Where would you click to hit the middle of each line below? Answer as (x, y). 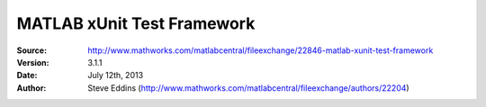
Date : (27, 76)
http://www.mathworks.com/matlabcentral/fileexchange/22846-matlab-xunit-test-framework (261, 50)
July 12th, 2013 (116, 76)
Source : (32, 50)
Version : (33, 62)
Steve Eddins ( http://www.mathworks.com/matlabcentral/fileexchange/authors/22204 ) (248, 88)
